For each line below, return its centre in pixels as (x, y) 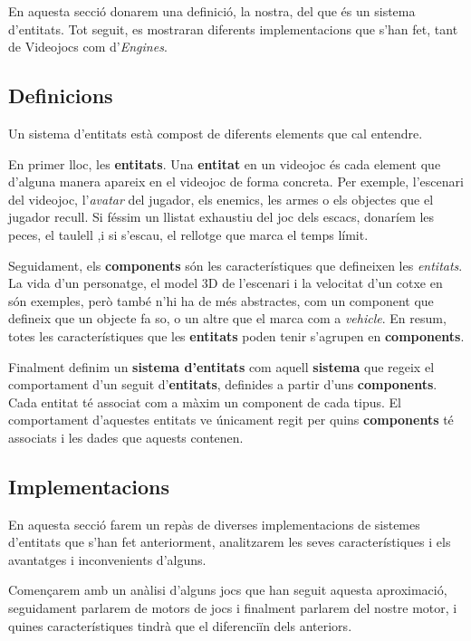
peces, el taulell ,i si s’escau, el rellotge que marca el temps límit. (188, 234)
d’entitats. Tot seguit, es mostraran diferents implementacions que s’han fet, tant (233, 29)
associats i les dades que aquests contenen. (126, 437)
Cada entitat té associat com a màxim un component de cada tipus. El (205, 402)
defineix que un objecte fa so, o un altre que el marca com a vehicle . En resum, (227, 318)
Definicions (61, 96)
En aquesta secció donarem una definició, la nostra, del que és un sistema (212, 11)
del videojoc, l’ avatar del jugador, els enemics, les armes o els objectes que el (221, 199)
